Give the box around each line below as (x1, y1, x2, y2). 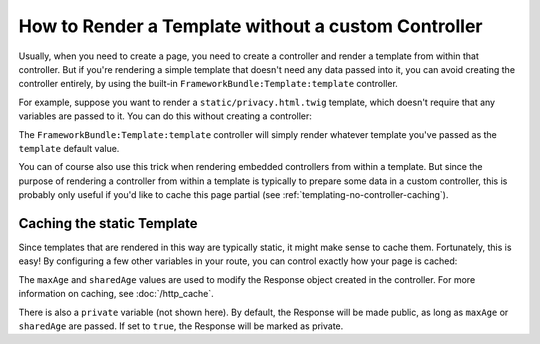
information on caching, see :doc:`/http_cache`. (18, 288, 214, 300)
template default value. (18, 142, 120, 154)
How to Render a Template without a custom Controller (18, 15, 484, 37)
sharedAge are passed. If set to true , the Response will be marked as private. (18, 320, 344, 332)
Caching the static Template (18, 215, 199, 232)
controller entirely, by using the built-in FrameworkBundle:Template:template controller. (18, 78, 399, 90)
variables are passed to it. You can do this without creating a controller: (18, 110, 312, 122)
